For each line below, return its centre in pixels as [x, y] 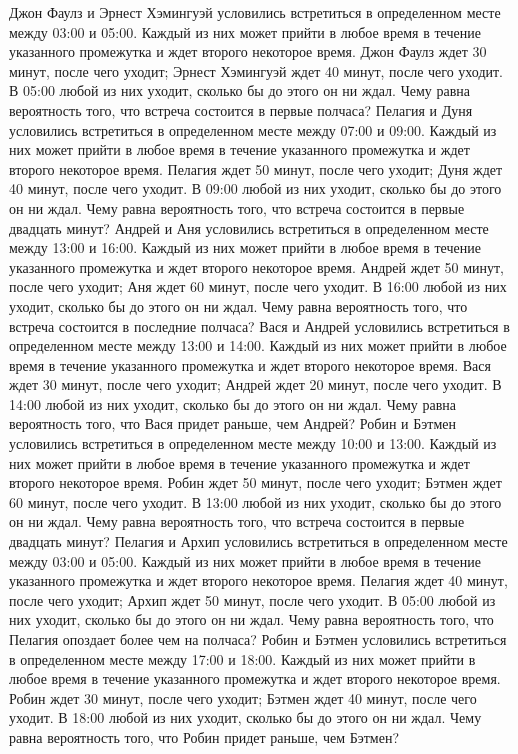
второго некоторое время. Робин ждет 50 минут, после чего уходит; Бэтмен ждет [255, 482]
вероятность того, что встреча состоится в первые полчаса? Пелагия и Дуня [241, 109]
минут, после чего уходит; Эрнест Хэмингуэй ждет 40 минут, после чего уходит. [256, 70]
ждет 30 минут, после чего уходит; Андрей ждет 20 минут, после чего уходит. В [255, 384]
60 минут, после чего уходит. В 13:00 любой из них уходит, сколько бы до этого [255, 501]
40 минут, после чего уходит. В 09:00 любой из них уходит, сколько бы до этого [255, 188]
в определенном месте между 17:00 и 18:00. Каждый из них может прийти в [242, 658]
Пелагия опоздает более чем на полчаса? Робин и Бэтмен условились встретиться [258, 639]
